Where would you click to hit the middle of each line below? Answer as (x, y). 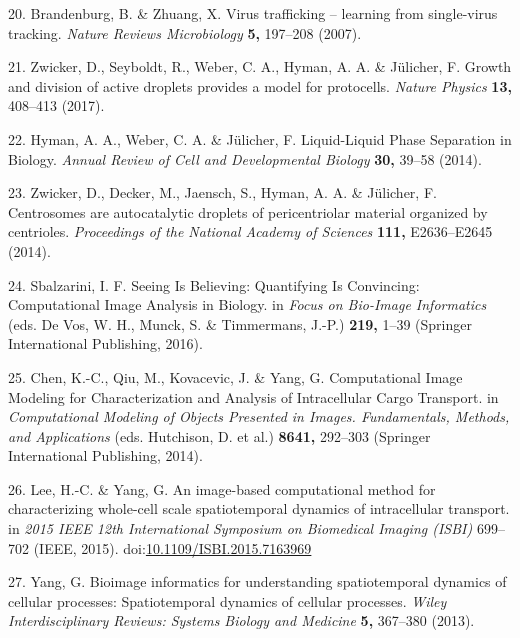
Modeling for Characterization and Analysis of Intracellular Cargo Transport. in (253, 396)
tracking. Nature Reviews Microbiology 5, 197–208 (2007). (185, 32)
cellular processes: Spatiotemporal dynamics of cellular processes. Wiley (227, 600)
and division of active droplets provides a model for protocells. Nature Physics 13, (260, 85)
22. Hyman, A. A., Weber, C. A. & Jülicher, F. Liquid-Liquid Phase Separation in (260, 138)
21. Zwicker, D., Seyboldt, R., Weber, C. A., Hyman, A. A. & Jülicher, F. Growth (260, 66)
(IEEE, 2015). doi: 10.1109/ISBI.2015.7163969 (172, 547)
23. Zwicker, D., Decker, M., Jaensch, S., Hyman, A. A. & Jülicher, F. (222, 192)
